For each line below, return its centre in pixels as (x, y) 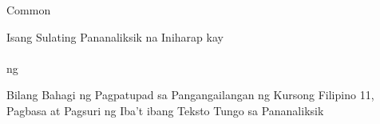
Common (29, 10)
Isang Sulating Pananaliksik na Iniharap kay (115, 36)
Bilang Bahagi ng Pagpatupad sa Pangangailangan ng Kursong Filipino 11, (190, 95)
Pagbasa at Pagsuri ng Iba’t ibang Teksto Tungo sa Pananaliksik (165, 110)
